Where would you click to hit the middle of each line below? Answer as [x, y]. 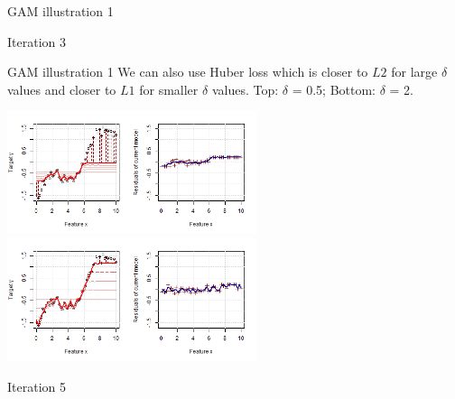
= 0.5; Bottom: [334, 89]
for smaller [169, 89]
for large [414, 72]
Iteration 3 [37, 41]
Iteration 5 [37, 386]
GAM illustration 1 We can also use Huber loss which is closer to [188, 72]
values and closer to [62, 89]
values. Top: [245, 89]
